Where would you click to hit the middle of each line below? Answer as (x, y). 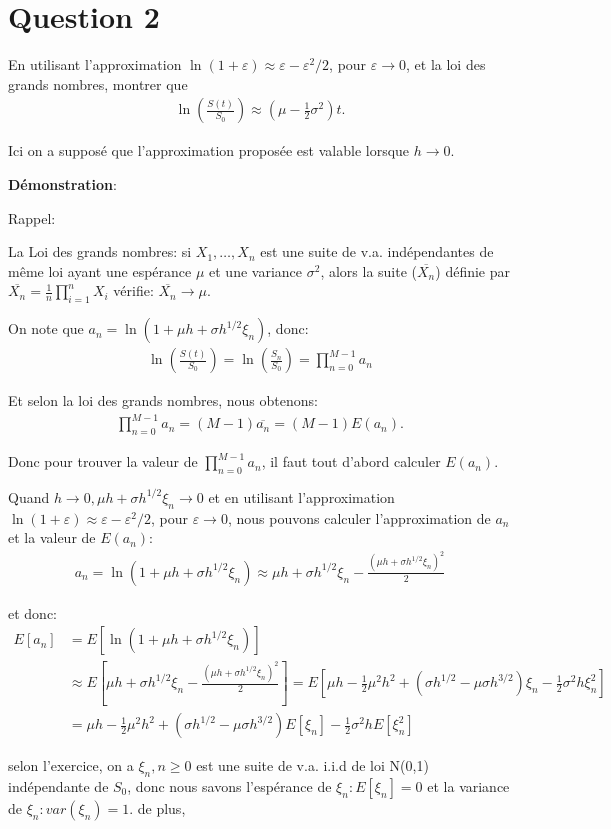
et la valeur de (52, 537)
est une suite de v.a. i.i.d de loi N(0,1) (312, 765)
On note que (46, 328)
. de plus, (157, 807)
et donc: (32, 612)
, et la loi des (446, 64)
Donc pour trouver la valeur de (103, 461)
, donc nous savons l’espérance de (229, 785)
